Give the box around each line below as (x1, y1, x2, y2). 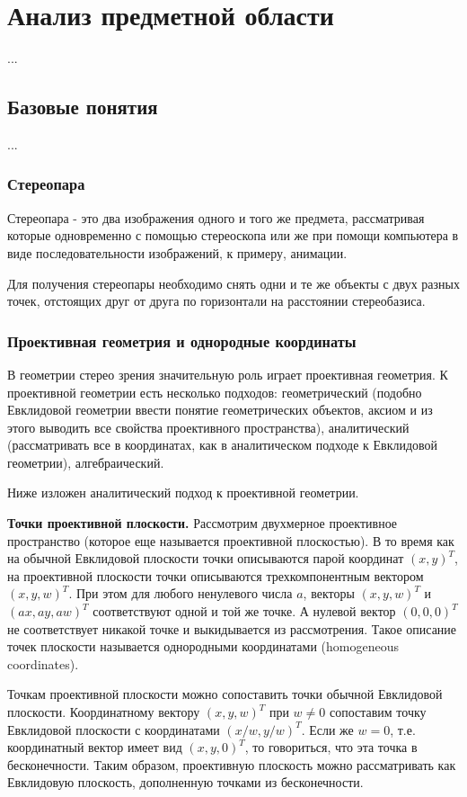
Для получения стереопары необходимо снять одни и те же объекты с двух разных (7, 273, 460, 292)
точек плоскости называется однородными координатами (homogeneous (7, 637, 399, 656)
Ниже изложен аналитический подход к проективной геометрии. (7, 483, 359, 502)
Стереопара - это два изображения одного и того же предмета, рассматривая (7, 208, 425, 227)
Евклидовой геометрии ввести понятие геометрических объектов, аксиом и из (7, 400, 433, 419)
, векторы (303, 584, 355, 603)
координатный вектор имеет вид (7, 738, 182, 757)
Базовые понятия (7, 93, 158, 121)
